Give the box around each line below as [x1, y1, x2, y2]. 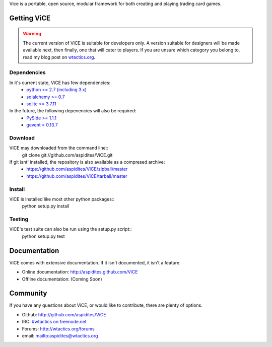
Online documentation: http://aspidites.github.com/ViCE [22, 269, 138, 275]
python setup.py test [22, 233, 65, 239]
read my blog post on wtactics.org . [23, 54, 96, 60]
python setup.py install [22, 203, 70, 209]
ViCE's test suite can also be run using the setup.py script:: [9, 226, 132, 232]
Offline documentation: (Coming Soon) [22, 276, 103, 282]
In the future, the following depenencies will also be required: [9, 108, 137, 114]
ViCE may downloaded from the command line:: [9, 145, 108, 151]
